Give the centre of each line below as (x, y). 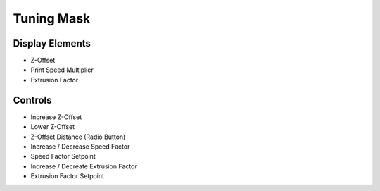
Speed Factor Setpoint (63, 156)
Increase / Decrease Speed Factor (80, 146)
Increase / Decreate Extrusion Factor (84, 166)
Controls (32, 100)
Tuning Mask (52, 18)
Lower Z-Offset (53, 127)
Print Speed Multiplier (62, 70)
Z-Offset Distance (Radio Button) (78, 137)
